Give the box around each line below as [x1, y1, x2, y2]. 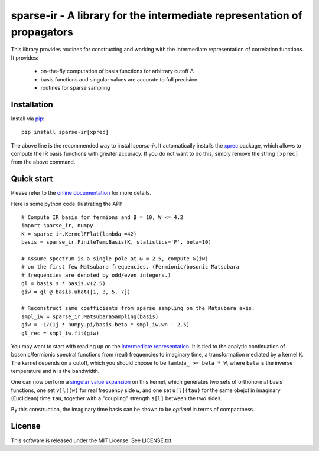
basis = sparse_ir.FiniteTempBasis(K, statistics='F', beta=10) [21, 239, 212, 246]
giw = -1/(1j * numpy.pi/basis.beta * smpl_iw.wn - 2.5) [21, 322, 190, 328]
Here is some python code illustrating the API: [11, 200, 123, 207]
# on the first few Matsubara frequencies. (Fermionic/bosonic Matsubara [21, 263, 240, 270]
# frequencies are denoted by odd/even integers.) [21, 272, 171, 279]
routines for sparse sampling [40, 84, 110, 91]
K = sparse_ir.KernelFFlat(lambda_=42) [21, 230, 137, 237]
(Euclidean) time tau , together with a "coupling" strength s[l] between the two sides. [11, 395, 223, 402]
